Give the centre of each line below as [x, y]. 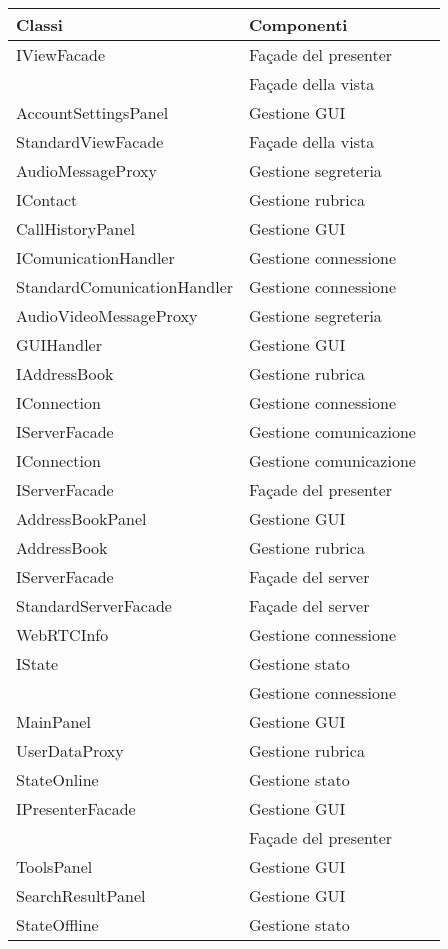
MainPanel [53, 721]
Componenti [298, 24]
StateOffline [57, 924]
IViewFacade [61, 54]
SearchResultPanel [81, 895]
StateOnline [57, 779]
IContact [47, 199]
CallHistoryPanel [76, 228]
